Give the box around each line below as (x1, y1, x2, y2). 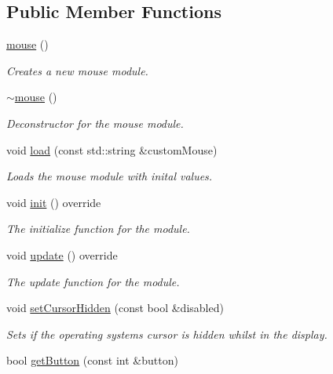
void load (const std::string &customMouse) (6, 141, 218, 158)
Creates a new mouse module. (6, 62, 148, 78)
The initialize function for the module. (6, 220, 190, 237)
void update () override (6, 246, 118, 263)
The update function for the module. (6, 273, 180, 289)
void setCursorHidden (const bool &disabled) (6, 300, 224, 316)
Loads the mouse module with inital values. (6, 168, 213, 184)
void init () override (6, 194, 101, 210)
